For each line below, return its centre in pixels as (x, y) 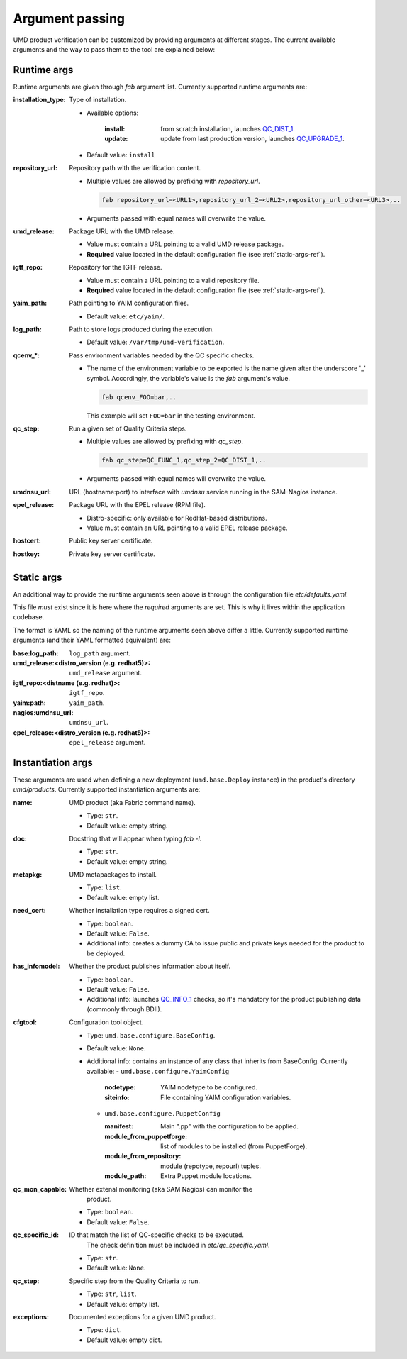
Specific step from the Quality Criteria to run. (135, 1281)
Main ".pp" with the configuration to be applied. (230, 1126)
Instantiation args (53, 762)
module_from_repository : (143, 1156)
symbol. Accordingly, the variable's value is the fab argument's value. (189, 378)
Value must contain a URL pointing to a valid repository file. (173, 280)
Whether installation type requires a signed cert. (139, 911)
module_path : (126, 1176)
